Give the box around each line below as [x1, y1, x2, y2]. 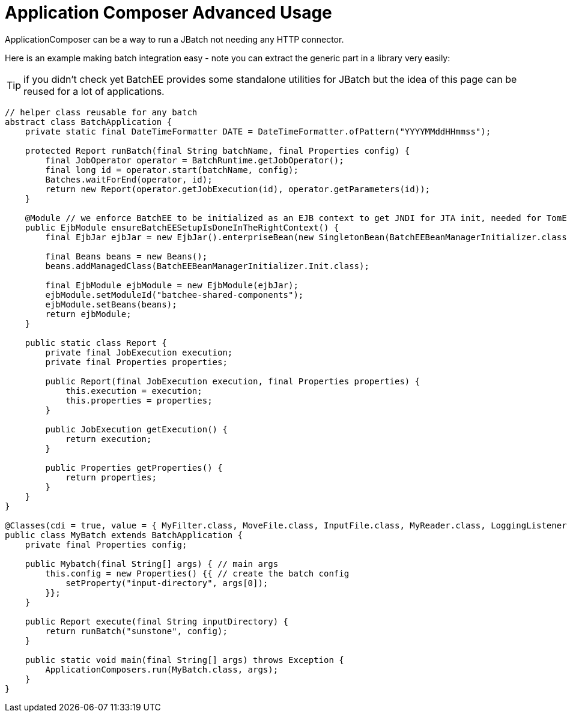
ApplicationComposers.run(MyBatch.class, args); [45, 664, 279, 674]
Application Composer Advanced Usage [5, 2, 332, 23]
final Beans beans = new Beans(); [45, 251, 208, 261]
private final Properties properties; [45, 357, 228, 367]
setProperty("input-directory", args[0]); [65, 578, 268, 588]
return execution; [65, 434, 152, 444]
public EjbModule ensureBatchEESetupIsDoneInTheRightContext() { [25, 222, 339, 232]
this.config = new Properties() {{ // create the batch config [45, 568, 350, 578]
